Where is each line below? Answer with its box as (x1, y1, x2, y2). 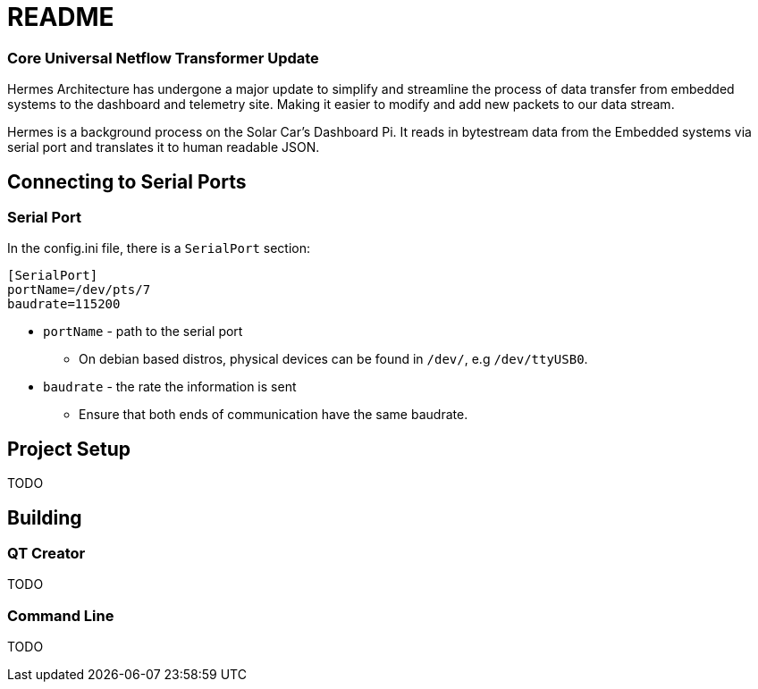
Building (7, 506, 82, 529)
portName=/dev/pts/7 (7, 282, 151, 298)
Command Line (7, 606, 114, 625)
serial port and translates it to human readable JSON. (7, 139, 320, 155)
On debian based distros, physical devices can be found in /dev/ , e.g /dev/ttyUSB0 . (79, 351, 588, 367)
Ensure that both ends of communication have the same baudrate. (79, 407, 468, 423)
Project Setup (7, 437, 131, 460)
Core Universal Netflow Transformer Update (7, 48, 319, 67)
